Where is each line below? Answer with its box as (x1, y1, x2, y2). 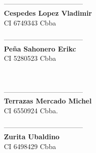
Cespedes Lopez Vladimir (4, 7, 92, 18)
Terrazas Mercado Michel (4, 96, 92, 106)
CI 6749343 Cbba (4, 17, 56, 27)
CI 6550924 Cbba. (4, 105, 58, 115)
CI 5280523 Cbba (4, 53, 56, 63)
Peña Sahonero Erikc (4, 43, 76, 53)
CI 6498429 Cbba (4, 141, 56, 151)
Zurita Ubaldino (4, 131, 60, 141)
